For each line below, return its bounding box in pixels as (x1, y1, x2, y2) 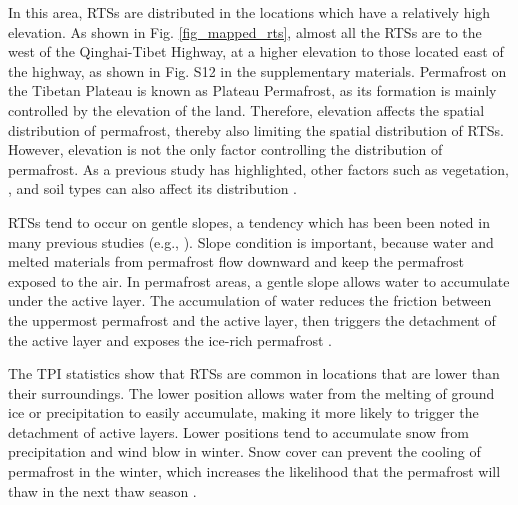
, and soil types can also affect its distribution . (8, 178, 297, 199)
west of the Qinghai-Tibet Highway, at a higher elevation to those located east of (8, 41, 504, 62)
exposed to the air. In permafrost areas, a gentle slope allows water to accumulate (8, 270, 510, 291)
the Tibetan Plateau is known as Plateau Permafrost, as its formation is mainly (8, 80, 497, 101)
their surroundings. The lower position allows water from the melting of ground (8, 382, 495, 403)
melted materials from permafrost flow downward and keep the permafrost (8, 251, 464, 272)
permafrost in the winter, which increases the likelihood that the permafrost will (8, 461, 501, 482)
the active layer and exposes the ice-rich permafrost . (8, 329, 332, 350)
